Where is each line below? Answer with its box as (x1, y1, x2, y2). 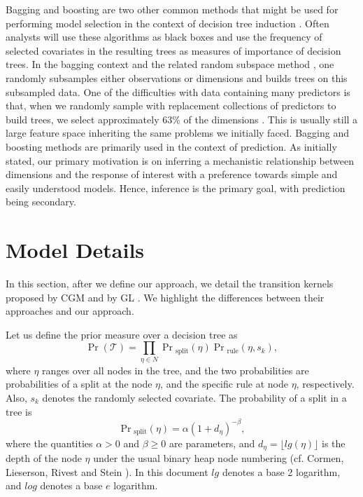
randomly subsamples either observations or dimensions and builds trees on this (6, 70, 348, 85)
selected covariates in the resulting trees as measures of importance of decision (6, 43, 341, 57)
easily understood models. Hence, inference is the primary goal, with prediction (6, 180, 346, 195)
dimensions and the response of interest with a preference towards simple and (6, 167, 338, 182)
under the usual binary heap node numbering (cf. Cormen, (93, 451, 344, 465)
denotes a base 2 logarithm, (222, 464, 341, 479)
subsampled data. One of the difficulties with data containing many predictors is (6, 84, 350, 99)
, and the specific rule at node (160, 376, 288, 391)
